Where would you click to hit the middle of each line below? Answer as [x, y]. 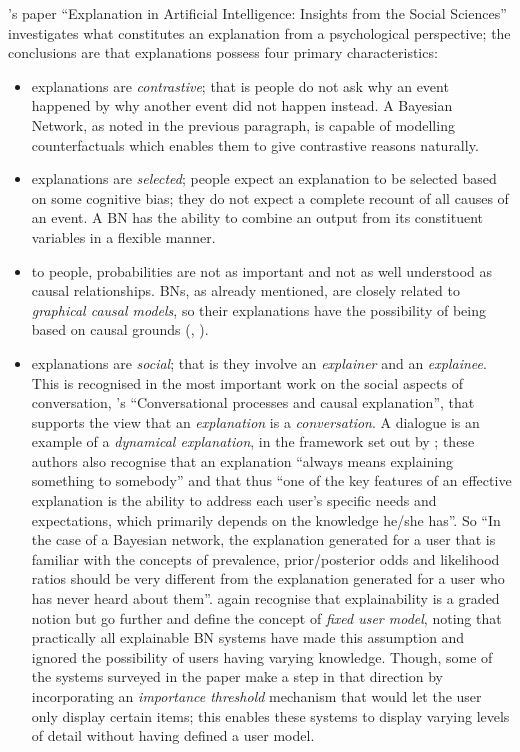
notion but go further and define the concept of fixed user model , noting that [266, 617]
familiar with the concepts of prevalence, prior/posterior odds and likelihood [265, 558]
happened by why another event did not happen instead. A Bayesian [242, 105]
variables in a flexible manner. [123, 236]
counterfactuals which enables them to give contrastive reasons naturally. [255, 144]
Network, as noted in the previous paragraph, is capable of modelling [243, 124]
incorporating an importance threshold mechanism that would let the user [256, 696]
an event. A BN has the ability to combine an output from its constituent [257, 217]
